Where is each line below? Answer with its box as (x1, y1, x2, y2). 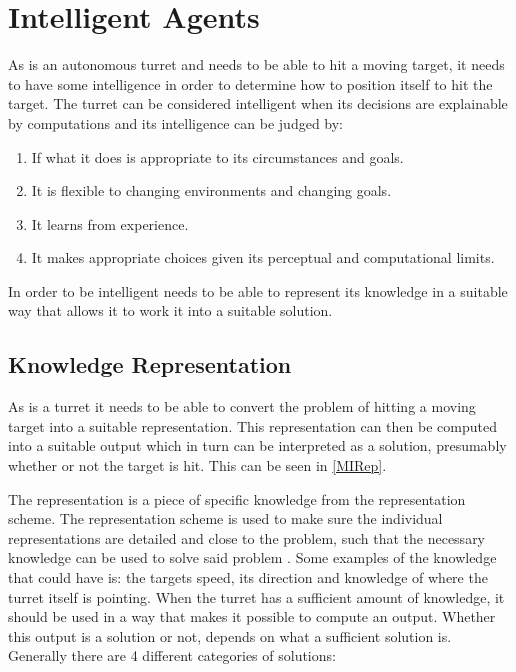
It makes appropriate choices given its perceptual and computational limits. (31, 247, 495, 268)
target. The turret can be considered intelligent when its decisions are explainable (8, 93, 508, 114)
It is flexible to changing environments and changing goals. (31, 180, 392, 201)
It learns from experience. (31, 213, 189, 234)
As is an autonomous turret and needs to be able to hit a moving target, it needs (8, 54, 505, 75)
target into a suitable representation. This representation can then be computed (8, 415, 497, 436)
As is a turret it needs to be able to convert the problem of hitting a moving (8, 396, 476, 417)
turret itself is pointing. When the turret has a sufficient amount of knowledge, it (8, 586, 505, 607)
